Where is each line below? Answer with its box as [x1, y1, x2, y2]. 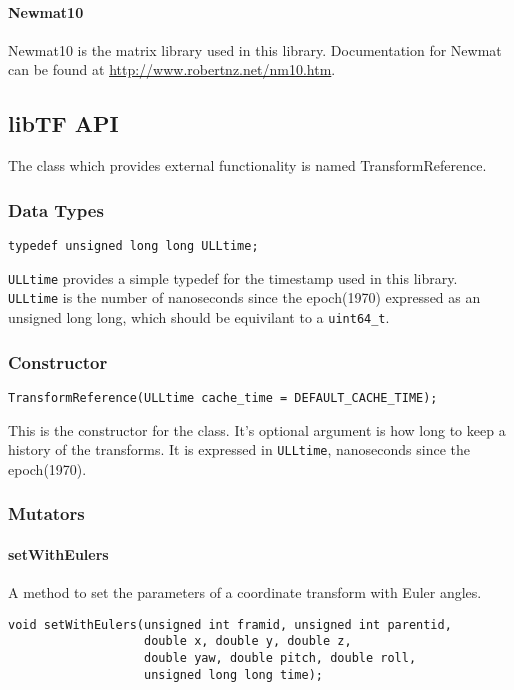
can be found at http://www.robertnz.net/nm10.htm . [8, 59, 336, 80]
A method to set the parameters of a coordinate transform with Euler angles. [8, 581, 482, 602]
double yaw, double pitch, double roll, [144, 650, 417, 665]
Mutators [8, 501, 85, 526]
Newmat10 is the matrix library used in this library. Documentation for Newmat [8, 39, 502, 60]
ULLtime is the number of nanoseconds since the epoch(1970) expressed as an [8, 287, 481, 308]
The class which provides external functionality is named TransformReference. [8, 155, 487, 176]
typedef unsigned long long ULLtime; [8, 239, 259, 253]
